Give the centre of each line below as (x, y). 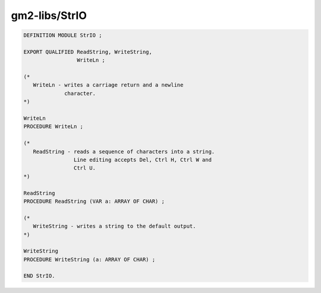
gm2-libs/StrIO (49, 15)
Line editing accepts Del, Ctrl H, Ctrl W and (143, 160)
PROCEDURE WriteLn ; (53, 127)
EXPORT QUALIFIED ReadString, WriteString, (88, 52)
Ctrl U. (85, 168)
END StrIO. (39, 276)
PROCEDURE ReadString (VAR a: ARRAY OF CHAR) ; (94, 201)
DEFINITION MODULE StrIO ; (63, 35)
